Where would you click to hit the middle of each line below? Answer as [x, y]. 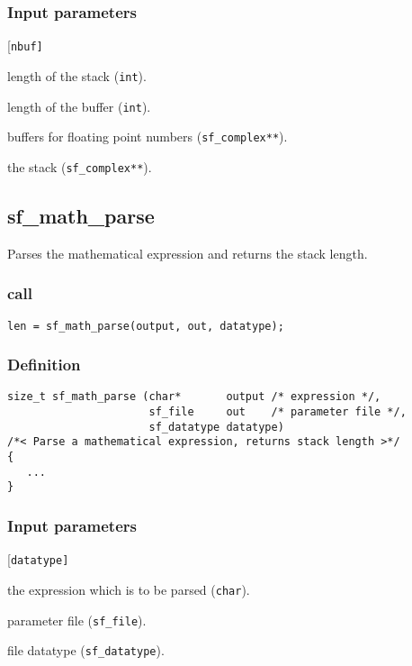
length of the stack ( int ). [77, 75]
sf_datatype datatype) [216, 427]
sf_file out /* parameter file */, [278, 412]
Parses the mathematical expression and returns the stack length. [188, 253]
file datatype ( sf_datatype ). [86, 650]
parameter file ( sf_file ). [77, 620]
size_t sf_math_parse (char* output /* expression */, [194, 397]
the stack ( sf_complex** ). [80, 166]
